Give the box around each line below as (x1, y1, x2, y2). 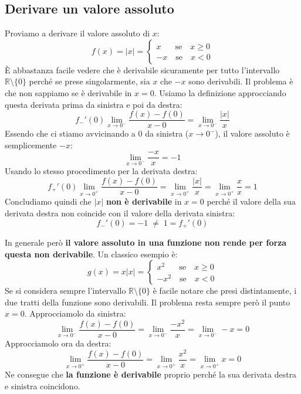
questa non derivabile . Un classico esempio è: (5, 247, 178, 260)
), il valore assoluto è (215, 127, 290, 140)
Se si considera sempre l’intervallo (5, 284, 126, 297)
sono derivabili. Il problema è (188, 75, 293, 87)
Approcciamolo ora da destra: (5, 337, 111, 349)
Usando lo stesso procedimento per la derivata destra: (5, 165, 198, 177)
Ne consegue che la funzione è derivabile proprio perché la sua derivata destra (5, 368, 297, 380)
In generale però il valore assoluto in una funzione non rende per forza (5, 236, 287, 248)
